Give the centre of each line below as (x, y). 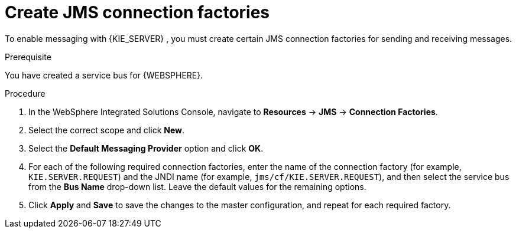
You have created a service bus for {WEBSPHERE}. (104, 75)
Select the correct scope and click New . (107, 130)
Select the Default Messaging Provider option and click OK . (146, 148)
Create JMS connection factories (137, 12)
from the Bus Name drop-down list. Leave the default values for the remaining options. (197, 186)
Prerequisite (28, 57)
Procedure (25, 93)
